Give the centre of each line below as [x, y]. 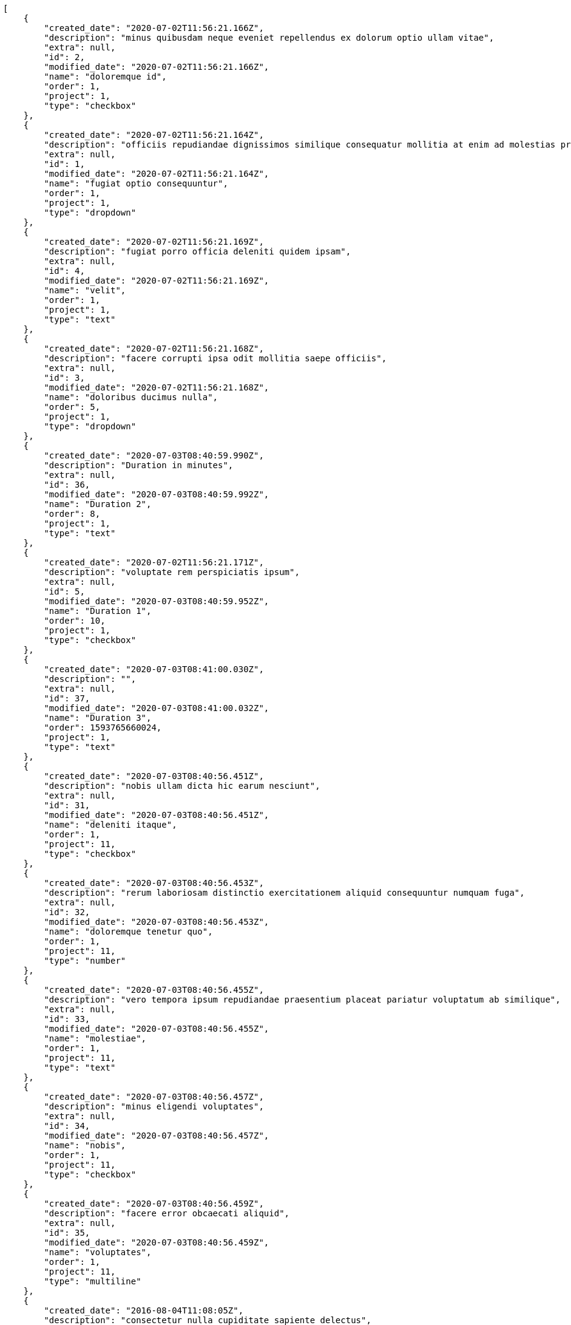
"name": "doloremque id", [105, 77]
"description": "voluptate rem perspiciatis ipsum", [172, 572]
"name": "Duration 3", [98, 718]
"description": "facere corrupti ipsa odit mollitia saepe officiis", [215, 358]
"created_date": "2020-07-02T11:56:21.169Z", [154, 242]
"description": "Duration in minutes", [139, 465]
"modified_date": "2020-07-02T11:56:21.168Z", [157, 387]
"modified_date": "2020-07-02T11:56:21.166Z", [157, 67]
